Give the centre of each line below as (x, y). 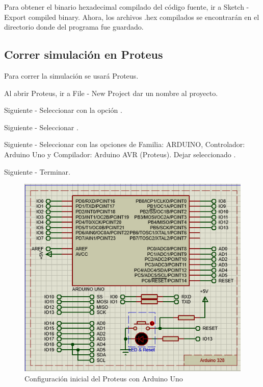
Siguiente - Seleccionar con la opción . (63, 110)
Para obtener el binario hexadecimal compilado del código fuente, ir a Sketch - (127, 7)
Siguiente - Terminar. (37, 171)
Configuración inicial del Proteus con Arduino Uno (104, 378)
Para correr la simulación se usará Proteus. (71, 75)
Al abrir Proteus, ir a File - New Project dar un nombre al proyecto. (111, 93)
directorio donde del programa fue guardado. (74, 27)
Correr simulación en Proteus (84, 54)
